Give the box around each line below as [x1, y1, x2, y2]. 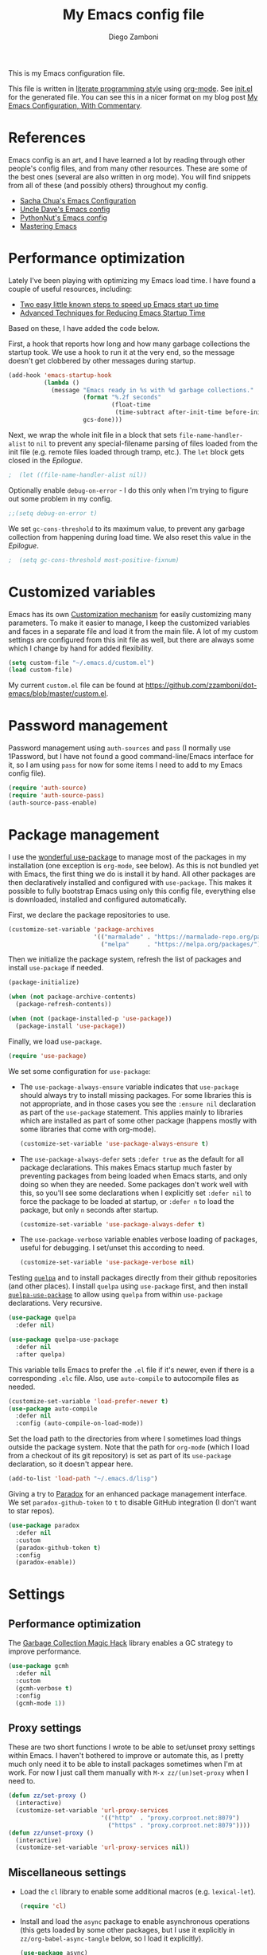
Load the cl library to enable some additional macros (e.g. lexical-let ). [19, 1887, 256, 1897]
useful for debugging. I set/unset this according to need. [19, 1243, 205, 1253]
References [8, 129, 86, 147]
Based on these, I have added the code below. [8, 323, 160, 332]
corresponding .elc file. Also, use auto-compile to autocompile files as [8, 1373, 240, 1383]
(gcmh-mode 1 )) [15, 1699, 66, 1707]
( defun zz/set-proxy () [8, 1792, 87, 1800]
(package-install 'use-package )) [15, 1022, 126, 1030]
